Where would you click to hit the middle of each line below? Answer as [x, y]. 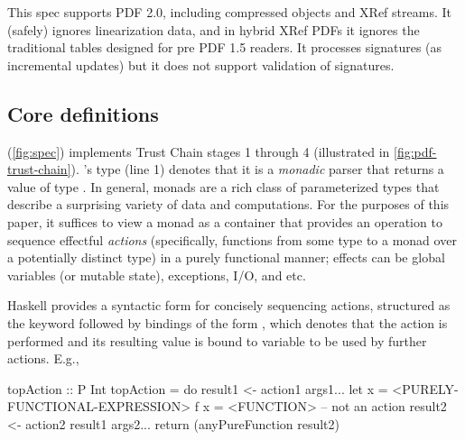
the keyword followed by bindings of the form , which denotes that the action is [228, 322]
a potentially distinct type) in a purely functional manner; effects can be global [226, 257]
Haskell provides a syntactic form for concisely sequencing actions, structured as [229, 305]
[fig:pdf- [415, 151]
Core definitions [83, 113]
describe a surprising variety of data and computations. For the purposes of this [228, 204]
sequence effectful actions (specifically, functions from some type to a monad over [232, 239]
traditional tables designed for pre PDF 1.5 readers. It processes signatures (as [225, 47]
